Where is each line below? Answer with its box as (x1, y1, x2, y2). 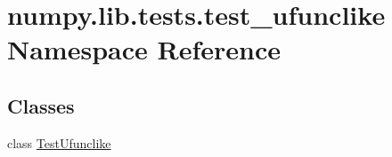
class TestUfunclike (7, 133, 111, 152)
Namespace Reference (7, 31, 281, 67)
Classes (7, 91, 75, 119)
